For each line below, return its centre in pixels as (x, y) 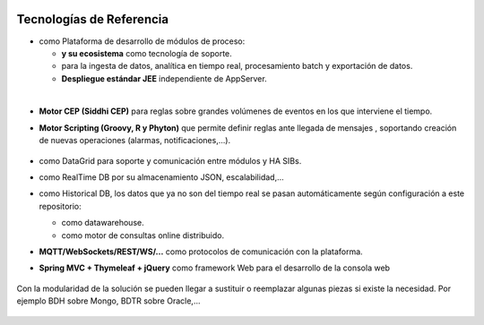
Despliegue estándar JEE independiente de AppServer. (164, 78)
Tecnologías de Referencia (93, 19)
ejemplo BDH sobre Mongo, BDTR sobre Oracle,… (108, 301)
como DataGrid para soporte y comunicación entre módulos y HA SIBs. (170, 160)
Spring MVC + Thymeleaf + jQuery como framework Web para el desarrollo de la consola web (214, 268)
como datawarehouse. (103, 223)
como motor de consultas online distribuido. (143, 235)
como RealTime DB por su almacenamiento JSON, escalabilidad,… (161, 177)
